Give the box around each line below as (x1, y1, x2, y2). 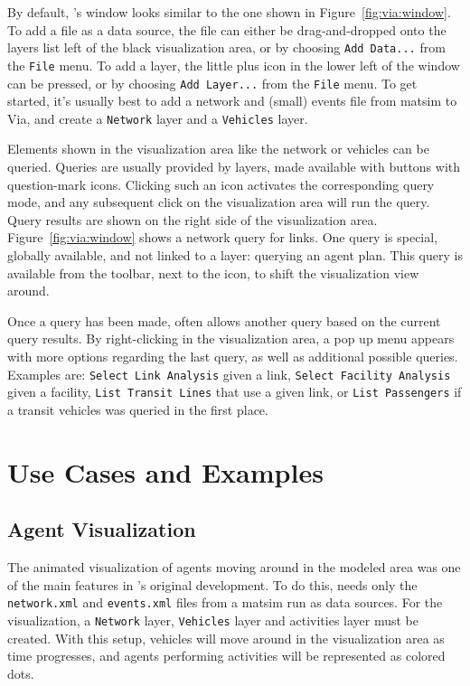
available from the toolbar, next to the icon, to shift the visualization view (7, 263, 419, 282)
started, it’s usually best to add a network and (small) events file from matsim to (7, 91, 457, 110)
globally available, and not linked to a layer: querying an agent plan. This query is (7, 245, 463, 264)
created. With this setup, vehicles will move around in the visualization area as (7, 628, 445, 647)
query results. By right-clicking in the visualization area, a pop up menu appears (7, 329, 455, 348)
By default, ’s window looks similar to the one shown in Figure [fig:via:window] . (7, 3, 451, 21)
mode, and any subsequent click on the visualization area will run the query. (7, 193, 430, 211)
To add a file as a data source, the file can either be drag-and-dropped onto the (7, 20, 446, 39)
